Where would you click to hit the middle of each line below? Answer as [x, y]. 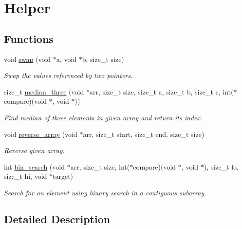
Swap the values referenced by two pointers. [68, 75]
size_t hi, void [26, 176]
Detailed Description [57, 219]
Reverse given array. [34, 150]
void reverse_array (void [41, 134]
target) [63, 176]
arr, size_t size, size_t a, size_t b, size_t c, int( [161, 91]
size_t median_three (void [44, 91]
